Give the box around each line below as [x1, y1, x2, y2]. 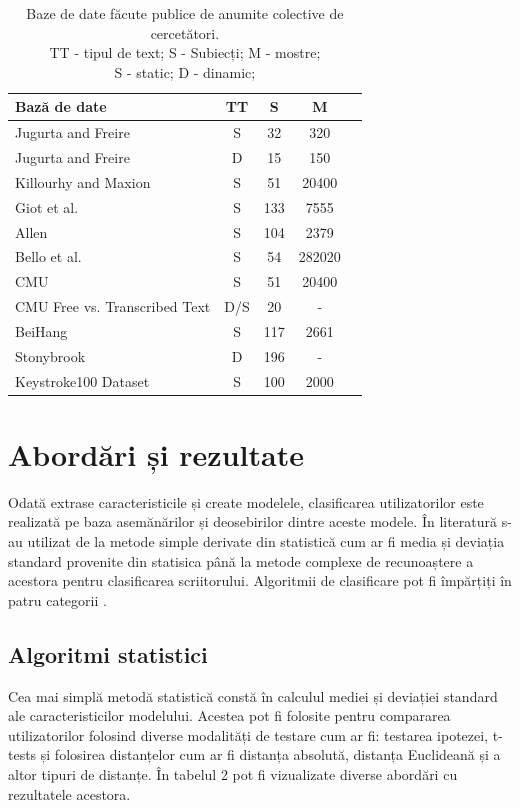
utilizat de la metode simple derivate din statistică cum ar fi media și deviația [27, 531, 505, 552]
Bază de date [15, 96, 107, 117]
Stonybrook [15, 345, 86, 366]
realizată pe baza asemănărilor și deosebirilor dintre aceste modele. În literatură [8, 511, 498, 532]
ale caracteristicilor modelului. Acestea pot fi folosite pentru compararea [8, 705, 451, 726]
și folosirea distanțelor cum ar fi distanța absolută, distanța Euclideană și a [40, 744, 501, 765]
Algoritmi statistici [8, 638, 208, 669]
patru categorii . [8, 589, 107, 610]
